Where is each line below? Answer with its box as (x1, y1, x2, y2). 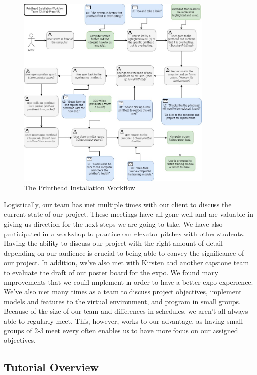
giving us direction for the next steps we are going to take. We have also (4, 219, 223, 229)
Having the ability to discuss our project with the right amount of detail (4, 238, 223, 248)
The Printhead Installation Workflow (24, 183, 135, 193)
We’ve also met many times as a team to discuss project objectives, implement (4, 286, 242, 297)
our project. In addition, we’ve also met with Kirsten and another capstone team (4, 257, 249, 268)
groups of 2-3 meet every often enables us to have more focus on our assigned (4, 325, 238, 335)
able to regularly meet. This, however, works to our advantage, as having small (4, 315, 243, 326)
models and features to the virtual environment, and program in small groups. (4, 296, 241, 306)
